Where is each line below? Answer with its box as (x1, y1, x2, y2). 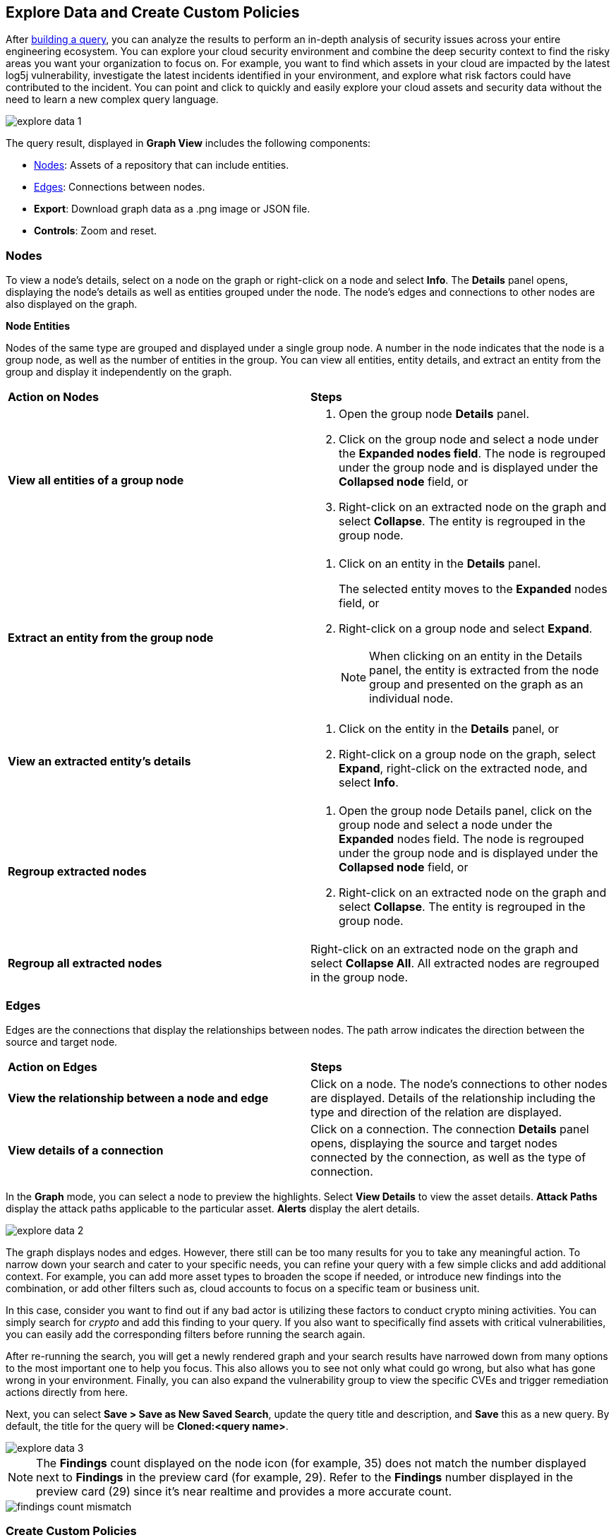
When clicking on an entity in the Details (369, 649, 583, 664)
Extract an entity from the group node (8, 631, 214, 645)
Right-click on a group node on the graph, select (339, 747, 596, 762)
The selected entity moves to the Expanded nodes (339, 582, 608, 597)
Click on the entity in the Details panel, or (339, 722, 559, 736)
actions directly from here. (6, 1385, 128, 1398)
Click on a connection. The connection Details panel (310, 1121, 589, 1136)
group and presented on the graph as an (369, 677, 584, 692)
